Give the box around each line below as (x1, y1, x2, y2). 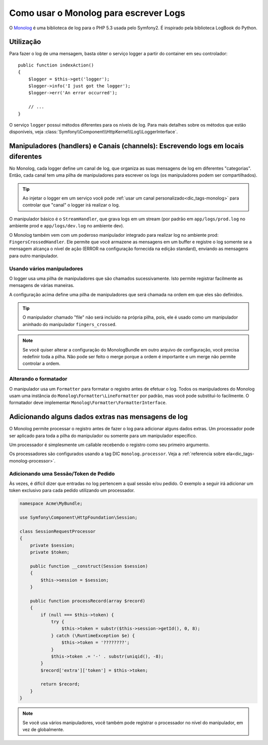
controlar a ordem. (22, 360, 61, 367)
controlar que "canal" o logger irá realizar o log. (22, 202, 120, 208)
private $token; (30, 549, 69, 555)
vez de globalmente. (22, 727, 65, 733)
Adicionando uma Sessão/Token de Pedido (9, 470, 115, 477)
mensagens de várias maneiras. (9, 282, 74, 288)
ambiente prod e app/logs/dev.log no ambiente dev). (9, 223, 124, 229)
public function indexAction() (18, 62, 94, 68)
